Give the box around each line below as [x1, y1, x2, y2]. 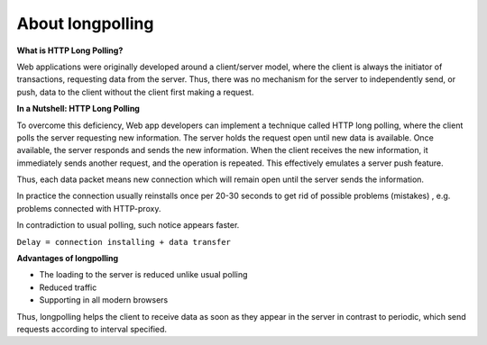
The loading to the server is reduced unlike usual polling [39, 269, 248, 280]
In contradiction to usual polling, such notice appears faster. [16, 220, 240, 231]
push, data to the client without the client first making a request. [16, 86, 254, 97]
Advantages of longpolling [16, 253, 119, 264]
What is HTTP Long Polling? [16, 45, 124, 56]
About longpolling [16, 14, 154, 33]
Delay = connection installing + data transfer [16, 237, 232, 247]
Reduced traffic [39, 282, 97, 293]
